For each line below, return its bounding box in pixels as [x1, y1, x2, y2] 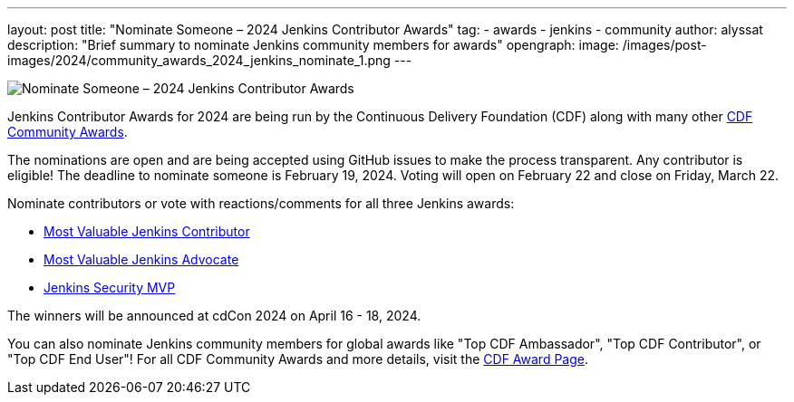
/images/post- [622, 37, 707, 53]
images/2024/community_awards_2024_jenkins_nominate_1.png [7, 53, 391, 68]
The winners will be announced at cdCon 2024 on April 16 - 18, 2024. [7, 308, 421, 323]
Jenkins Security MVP [44, 280, 176, 295]
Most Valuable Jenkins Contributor [44, 224, 250, 239]
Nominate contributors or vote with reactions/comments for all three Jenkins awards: [7, 196, 515, 211]
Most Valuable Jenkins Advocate [44, 252, 239, 267]
